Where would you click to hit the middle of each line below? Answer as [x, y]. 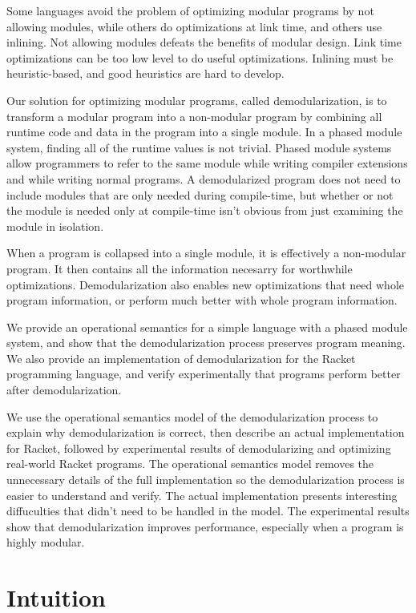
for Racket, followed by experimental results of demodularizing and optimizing [199, 448]
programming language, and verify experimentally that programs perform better [204, 374]
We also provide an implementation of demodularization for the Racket [181, 358]
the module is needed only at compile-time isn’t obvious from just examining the [205, 210]
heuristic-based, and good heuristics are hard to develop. [145, 73]
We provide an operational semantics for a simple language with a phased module [207, 327]
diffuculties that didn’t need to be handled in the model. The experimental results [208, 511]
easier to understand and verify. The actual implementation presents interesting [202, 495]
